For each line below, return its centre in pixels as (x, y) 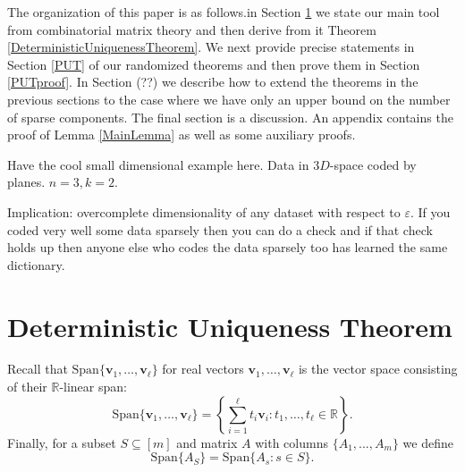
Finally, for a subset (62, 442)
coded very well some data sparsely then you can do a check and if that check (220, 229)
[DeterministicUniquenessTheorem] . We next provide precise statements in (211, 47)
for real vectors (203, 369)
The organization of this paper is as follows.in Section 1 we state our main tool (224, 12)
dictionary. (36, 264)
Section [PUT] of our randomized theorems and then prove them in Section (214, 64)
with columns (292, 442)
